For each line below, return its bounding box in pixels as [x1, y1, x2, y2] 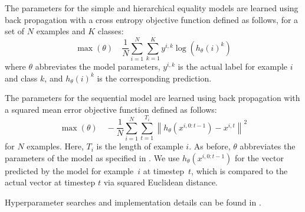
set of [5, 25, 25, 37]
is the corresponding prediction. [97, 71, 212, 84]
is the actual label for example [178, 60, 288, 72]
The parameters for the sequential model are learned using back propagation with [5, 92, 300, 104]
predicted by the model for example [5, 164, 134, 177]
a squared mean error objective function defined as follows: [5, 103, 217, 115]
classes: [97, 25, 124, 37]
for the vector [234, 151, 284, 164]
